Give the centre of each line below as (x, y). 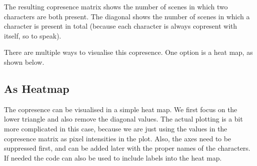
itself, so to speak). (33, 35)
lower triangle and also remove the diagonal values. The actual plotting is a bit (124, 119)
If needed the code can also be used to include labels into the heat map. (113, 157)
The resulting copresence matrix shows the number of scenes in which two (116, 6)
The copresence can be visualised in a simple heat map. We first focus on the (121, 109)
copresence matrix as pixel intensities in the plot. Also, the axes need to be (118, 138)
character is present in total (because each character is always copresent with (121, 26)
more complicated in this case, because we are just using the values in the (116, 128)
